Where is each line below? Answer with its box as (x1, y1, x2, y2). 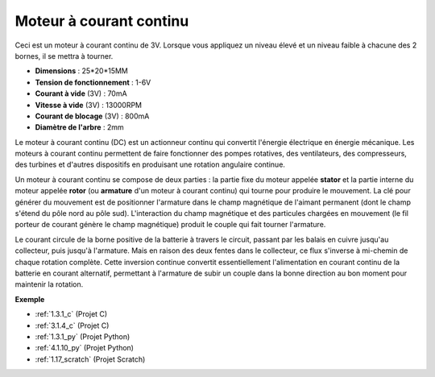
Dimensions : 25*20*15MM (35, 66, 128, 76)
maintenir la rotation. (14, 280, 84, 289)
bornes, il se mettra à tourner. (14, 51, 114, 60)
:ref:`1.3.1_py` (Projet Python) (35, 331, 130, 342)
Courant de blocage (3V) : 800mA (35, 111, 150, 121)
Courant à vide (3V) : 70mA (35, 89, 128, 98)
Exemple (14, 294, 45, 304)
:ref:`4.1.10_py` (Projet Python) (35, 343, 135, 353)
